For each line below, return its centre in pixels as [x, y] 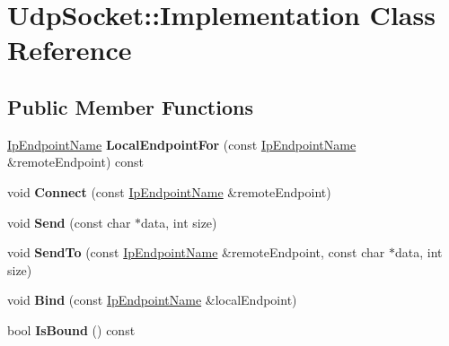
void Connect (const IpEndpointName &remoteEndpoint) [169, 191]
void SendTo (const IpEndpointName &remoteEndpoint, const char [196, 252]
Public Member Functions [130, 106]
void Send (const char [69, 222]
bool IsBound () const [71, 329]
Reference [70, 50]
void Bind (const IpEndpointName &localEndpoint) [152, 300]
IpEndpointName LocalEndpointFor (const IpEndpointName [182, 144]
